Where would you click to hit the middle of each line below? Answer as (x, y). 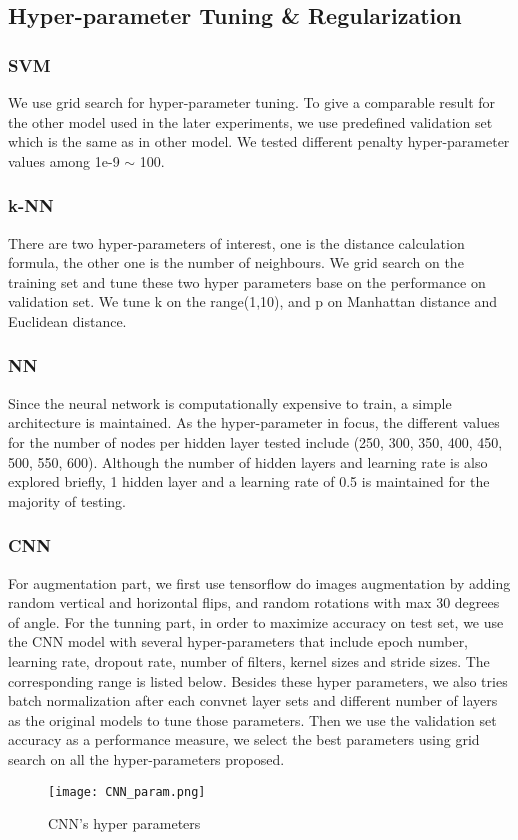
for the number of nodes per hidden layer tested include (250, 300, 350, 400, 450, (255, 441)
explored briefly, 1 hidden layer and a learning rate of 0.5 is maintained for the (249, 481)
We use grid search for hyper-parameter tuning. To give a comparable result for (252, 102)
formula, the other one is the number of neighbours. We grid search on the (236, 262)
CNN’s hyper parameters (124, 823)
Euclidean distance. (67, 320)
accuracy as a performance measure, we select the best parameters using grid (244, 739)
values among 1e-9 (64, 160)
